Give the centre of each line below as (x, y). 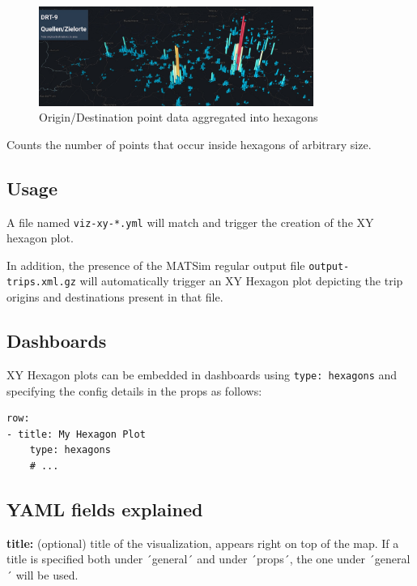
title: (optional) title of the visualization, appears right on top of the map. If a (203, 543)
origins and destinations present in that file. (115, 297)
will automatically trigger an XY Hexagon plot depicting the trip (241, 281)
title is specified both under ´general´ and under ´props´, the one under (186, 559)
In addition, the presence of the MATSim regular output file (156, 265)
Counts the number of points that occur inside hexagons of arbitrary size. (189, 144)
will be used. (47, 574)
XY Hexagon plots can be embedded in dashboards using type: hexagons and (202, 374)
